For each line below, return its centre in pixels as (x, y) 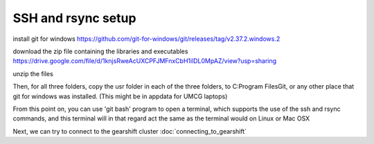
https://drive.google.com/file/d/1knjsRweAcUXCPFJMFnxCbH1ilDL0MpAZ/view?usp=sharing (145, 61)
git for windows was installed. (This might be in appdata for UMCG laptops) (120, 96)
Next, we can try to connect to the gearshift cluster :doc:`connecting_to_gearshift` (130, 131)
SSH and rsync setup (74, 18)
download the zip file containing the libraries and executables (100, 51)
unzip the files (33, 73)
